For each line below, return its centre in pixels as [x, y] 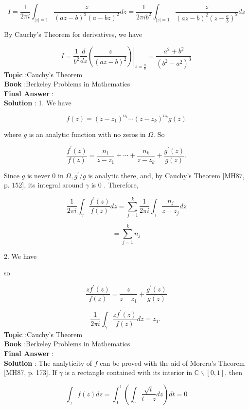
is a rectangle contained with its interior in [129, 372]
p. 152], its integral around [44, 185]
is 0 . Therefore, [115, 185]
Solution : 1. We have [38, 103]
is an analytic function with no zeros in [87, 134]
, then [233, 372]
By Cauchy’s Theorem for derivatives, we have [73, 34]
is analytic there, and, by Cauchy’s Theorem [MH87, [166, 175]
